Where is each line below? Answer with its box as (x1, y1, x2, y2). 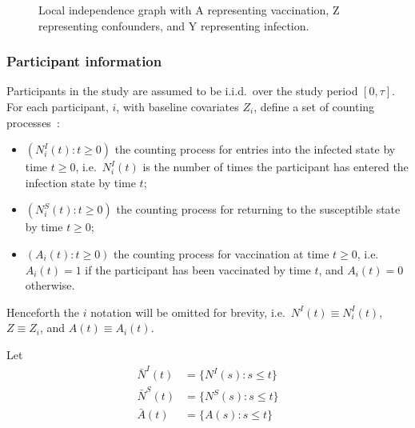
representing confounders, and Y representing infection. (38, 17, 309, 34)
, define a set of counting (253, 98, 375, 114)
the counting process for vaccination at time (114, 245, 329, 262)
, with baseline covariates (116, 98, 239, 114)
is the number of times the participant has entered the (142, 158, 409, 175)
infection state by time (25, 174, 136, 190)
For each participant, (6, 98, 109, 114)
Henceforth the (6, 303, 80, 320)
